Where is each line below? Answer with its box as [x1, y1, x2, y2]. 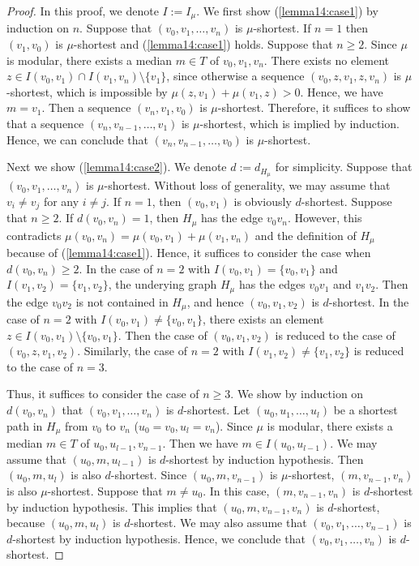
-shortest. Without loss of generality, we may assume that [104, 177, 391, 194]
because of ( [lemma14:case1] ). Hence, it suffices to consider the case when [6, 244, 371, 261]
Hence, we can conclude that [6, 131, 148, 148]
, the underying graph [108, 276, 217, 293]
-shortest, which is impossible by [6, 83, 168, 100]
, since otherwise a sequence [166, 67, 305, 84]
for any [43, 192, 79, 209]
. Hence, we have [300, 83, 383, 100]
